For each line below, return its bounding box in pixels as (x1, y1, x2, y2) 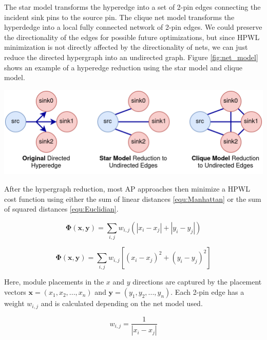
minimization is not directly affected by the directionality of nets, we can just (4, 42, 248, 52)
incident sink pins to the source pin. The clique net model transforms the (4, 11, 235, 22)
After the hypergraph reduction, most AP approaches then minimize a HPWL (4, 183, 250, 194)
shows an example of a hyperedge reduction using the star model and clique (4, 62, 242, 72)
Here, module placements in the (4, 276, 104, 287)
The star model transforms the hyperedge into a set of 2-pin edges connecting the (4, 2, 261, 12)
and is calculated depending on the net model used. (41, 298, 203, 309)
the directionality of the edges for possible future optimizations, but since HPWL (4, 31, 260, 42)
